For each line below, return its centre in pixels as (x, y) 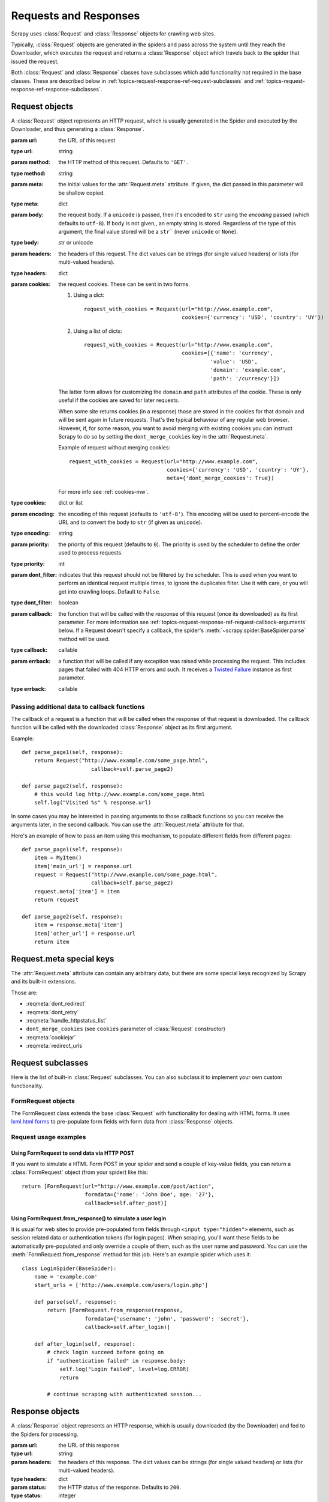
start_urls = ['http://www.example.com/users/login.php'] (121, 1285)
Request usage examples (49, 1137)
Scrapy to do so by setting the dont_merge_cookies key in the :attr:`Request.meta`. (163, 436)
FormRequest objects (43, 1101)
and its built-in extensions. (44, 982)
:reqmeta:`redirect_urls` (55, 1046)
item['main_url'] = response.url (83, 866)
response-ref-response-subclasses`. (57, 89)
